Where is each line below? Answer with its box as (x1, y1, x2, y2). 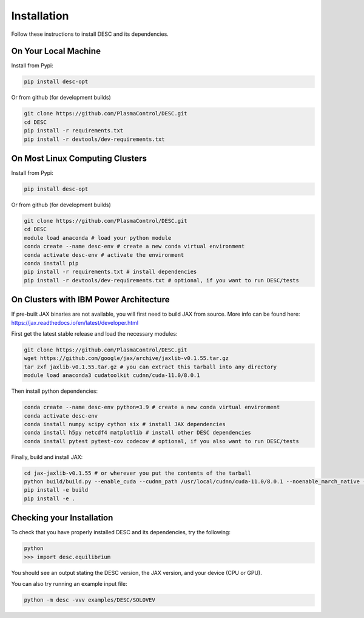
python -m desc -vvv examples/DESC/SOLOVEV (24, 597, 156, 603)
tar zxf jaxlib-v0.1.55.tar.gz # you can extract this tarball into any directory (24, 363, 277, 370)
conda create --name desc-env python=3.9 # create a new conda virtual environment (24, 404, 280, 411)
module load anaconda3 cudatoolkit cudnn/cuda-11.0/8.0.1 (24, 372, 200, 379)
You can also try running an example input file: (11, 580, 127, 588)
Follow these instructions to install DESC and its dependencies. (11, 30, 169, 38)
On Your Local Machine (11, 46, 101, 56)
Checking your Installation (11, 513, 113, 523)
